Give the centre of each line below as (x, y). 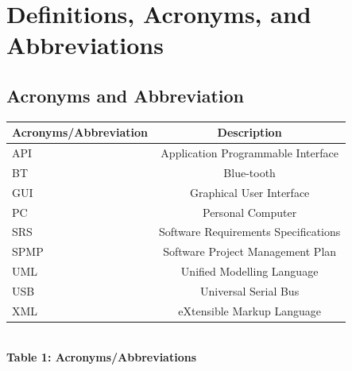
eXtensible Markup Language (249, 310)
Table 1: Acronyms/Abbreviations (102, 356)
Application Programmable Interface (249, 153)
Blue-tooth (249, 172)
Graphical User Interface (249, 192)
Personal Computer (250, 212)
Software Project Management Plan (250, 251)
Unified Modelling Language (249, 271)
